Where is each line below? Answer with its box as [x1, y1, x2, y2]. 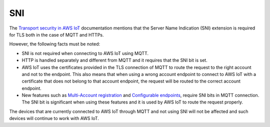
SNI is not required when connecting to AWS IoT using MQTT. [21, 50, 149, 56]
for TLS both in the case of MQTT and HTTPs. [9, 31, 104, 37]
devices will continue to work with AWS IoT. [9, 115, 99, 121]
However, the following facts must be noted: [9, 41, 100, 47]
